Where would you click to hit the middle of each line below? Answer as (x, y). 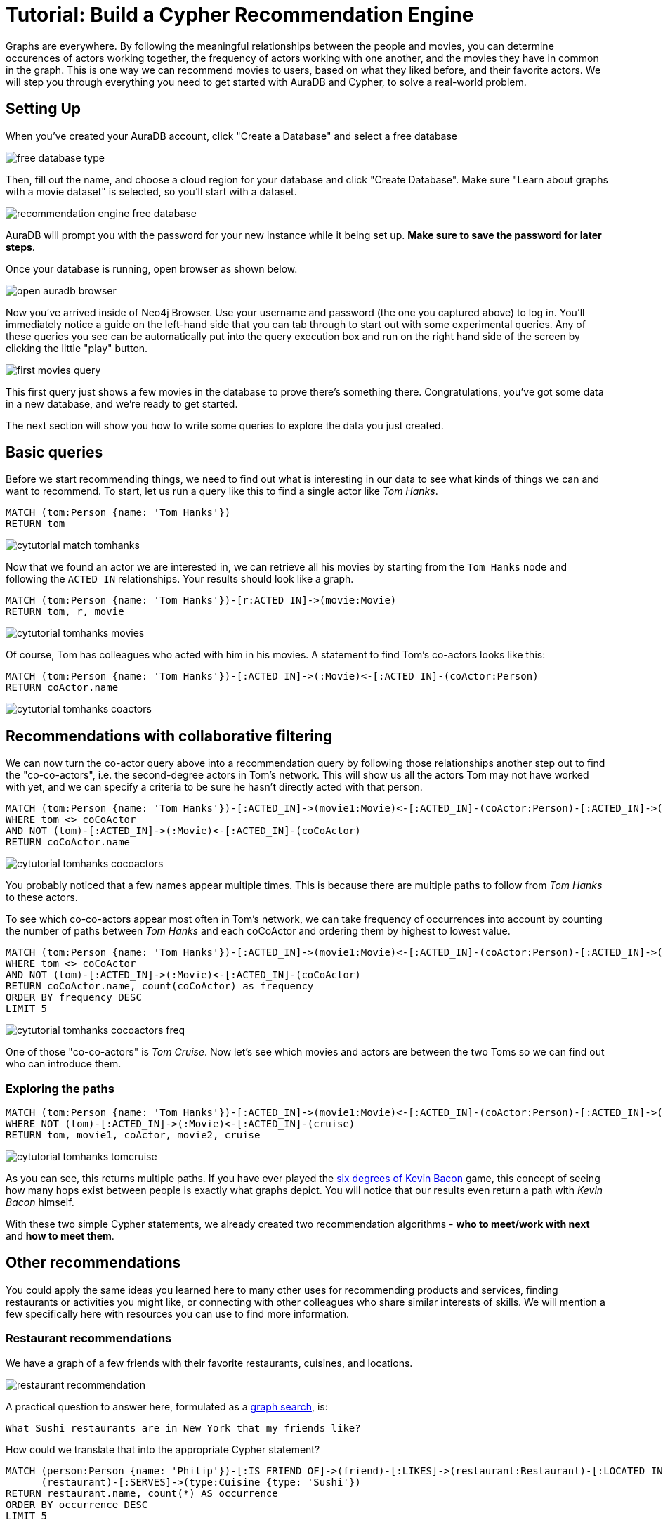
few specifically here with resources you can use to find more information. (178, 1313)
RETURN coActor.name (62, 688)
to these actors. (42, 897)
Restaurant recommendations (89, 1338)
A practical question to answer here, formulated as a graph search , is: (167, 1406)
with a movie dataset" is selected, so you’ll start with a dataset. (151, 191)
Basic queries (54, 453)
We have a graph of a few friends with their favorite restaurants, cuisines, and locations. (209, 1363)
